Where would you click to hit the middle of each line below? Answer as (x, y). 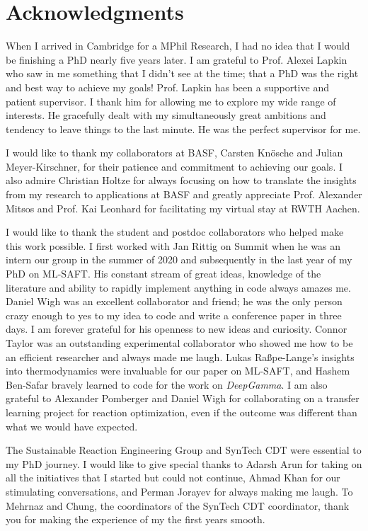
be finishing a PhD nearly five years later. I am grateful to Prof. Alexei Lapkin (177, 59)
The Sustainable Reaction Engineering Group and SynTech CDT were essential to (184, 450)
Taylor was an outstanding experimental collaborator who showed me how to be (179, 343)
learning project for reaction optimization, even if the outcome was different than (182, 412)
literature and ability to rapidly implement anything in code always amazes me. (178, 287)
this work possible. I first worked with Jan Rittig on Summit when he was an (173, 245)
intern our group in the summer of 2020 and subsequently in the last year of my (179, 259)
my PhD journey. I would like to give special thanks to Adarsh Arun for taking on (184, 463)
